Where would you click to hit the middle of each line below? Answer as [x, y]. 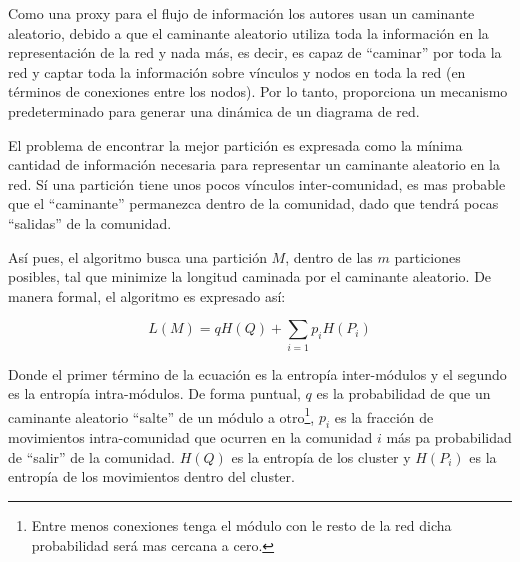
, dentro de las [329, 256]
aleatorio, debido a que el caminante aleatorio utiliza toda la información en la [248, 32]
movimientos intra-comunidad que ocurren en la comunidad [190, 437]
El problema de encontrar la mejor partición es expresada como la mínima [235, 144]
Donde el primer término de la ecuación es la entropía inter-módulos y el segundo [257, 373]
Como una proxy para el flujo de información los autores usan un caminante [241, 13]
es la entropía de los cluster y [321, 456]
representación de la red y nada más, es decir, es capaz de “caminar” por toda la [255, 52]
